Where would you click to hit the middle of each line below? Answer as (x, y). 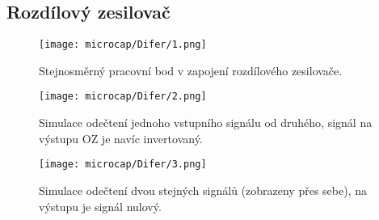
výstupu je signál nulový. (100, 206)
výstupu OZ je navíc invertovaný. (121, 138)
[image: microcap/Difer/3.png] (123, 165)
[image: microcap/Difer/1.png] (123, 45)
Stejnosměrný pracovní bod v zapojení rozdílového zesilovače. (191, 70)
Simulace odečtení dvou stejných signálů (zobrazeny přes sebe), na (203, 190)
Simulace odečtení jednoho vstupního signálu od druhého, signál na (206, 123)
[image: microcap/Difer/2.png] (123, 97)
